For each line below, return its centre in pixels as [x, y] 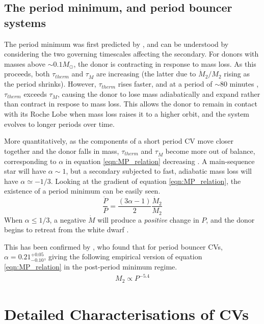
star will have [25, 171]
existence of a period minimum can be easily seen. [82, 191]
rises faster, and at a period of [165, 84]
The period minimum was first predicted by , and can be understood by [116, 44]
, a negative [68, 219]
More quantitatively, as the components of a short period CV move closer [119, 141]
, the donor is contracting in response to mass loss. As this [165, 63]
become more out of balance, [210, 151]
